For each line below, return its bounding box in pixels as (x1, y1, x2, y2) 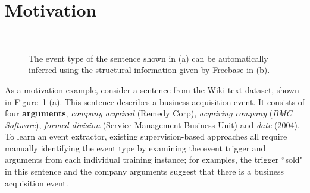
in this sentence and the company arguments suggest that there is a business (5, 165, 284, 178)
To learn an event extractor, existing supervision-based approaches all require (5, 130, 287, 143)
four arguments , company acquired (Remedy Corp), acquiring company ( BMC (5, 107, 292, 119)
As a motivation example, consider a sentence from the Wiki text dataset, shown (5, 83, 299, 96)
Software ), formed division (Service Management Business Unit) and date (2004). (5, 118, 300, 131)
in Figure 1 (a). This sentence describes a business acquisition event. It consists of (5, 95, 305, 107)
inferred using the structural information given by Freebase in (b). (29, 64, 270, 76)
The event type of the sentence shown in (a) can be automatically (29, 52, 268, 64)
